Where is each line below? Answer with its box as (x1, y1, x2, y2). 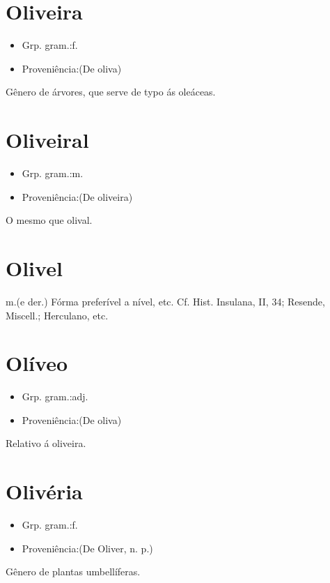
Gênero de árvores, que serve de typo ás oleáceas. (6, 84, 216, 99)
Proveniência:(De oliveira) (22, 189, 133, 204)
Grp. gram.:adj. (22, 389, 88, 404)
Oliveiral (6, 126, 89, 154)
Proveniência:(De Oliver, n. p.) (22, 540, 153, 555)
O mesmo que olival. (6, 213, 93, 227)
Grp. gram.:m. (22, 166, 84, 181)
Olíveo (6, 349, 68, 377)
